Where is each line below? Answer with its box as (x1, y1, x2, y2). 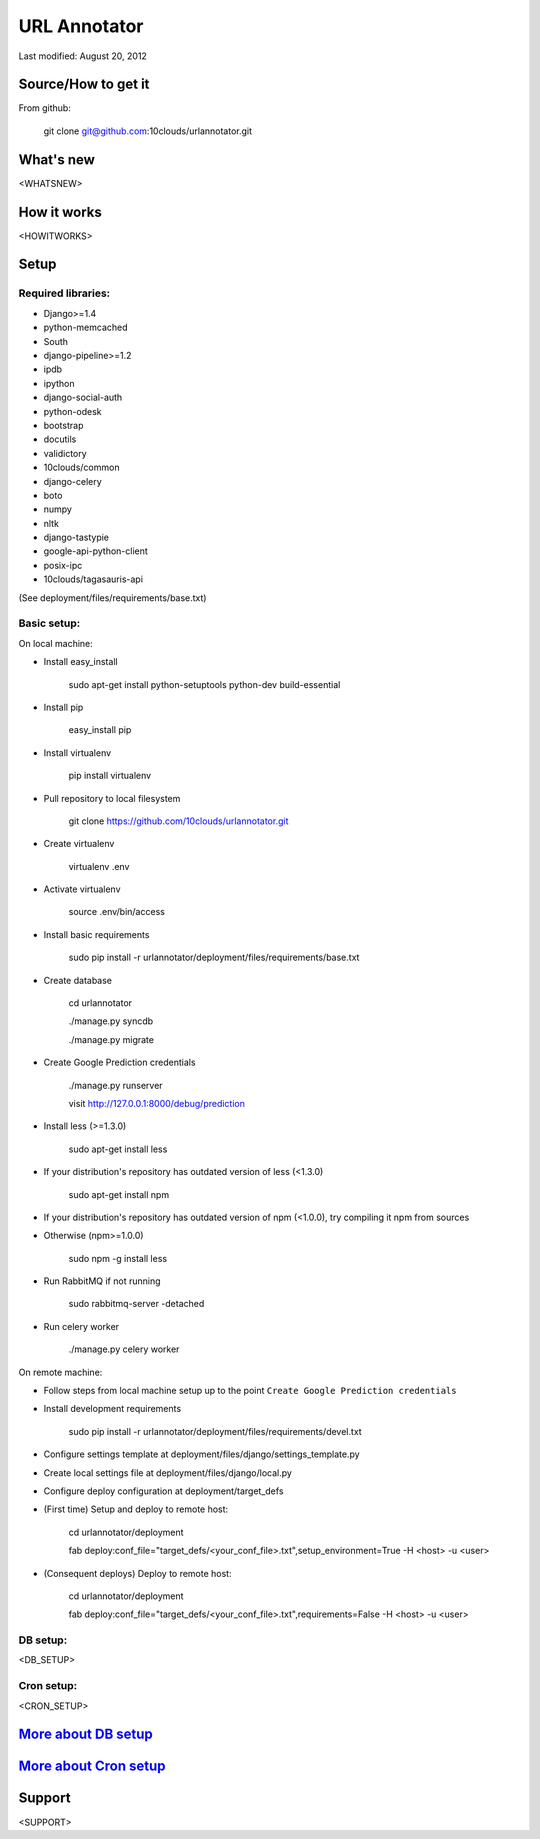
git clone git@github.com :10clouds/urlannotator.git (43, 125, 253, 137)
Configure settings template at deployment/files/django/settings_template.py (43, 1448, 360, 1460)
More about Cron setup (18, 1758, 166, 1775)
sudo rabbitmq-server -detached (68, 1298, 205, 1310)
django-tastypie (43, 531, 110, 544)
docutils (43, 433, 77, 445)
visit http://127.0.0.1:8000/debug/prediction (68, 1097, 245, 1109)
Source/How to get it (18, 76, 150, 93)
